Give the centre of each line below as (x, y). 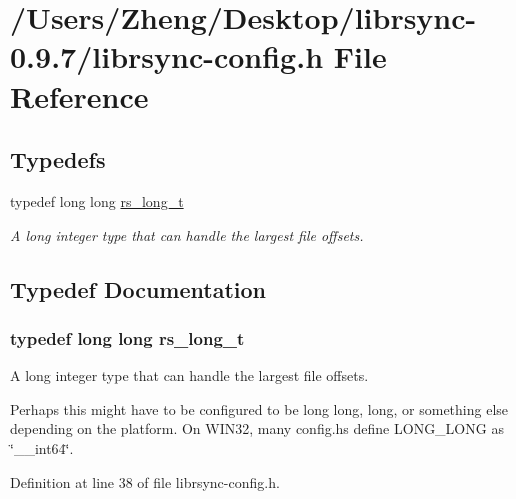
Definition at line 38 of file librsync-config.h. (145, 481)
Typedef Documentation (138, 288)
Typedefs (58, 159)
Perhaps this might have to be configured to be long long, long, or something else (259, 408)
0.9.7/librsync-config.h (167, 56)
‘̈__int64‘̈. (42, 447)
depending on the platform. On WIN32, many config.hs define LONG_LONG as (257, 428)
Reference (79, 95)
